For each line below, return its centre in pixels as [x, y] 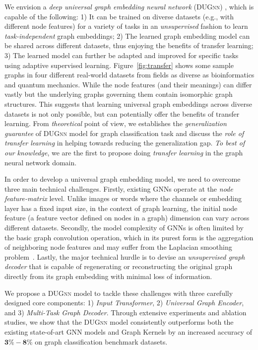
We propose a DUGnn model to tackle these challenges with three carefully [119, 293]
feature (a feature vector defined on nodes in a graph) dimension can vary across [127, 218]
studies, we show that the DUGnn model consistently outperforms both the [119, 322]
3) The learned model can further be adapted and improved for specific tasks [122, 55]
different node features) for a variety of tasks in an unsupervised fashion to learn [126, 26]
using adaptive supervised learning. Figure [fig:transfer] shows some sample [119, 65]
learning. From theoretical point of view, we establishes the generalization [116, 123]
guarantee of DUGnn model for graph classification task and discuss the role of [124, 133]
